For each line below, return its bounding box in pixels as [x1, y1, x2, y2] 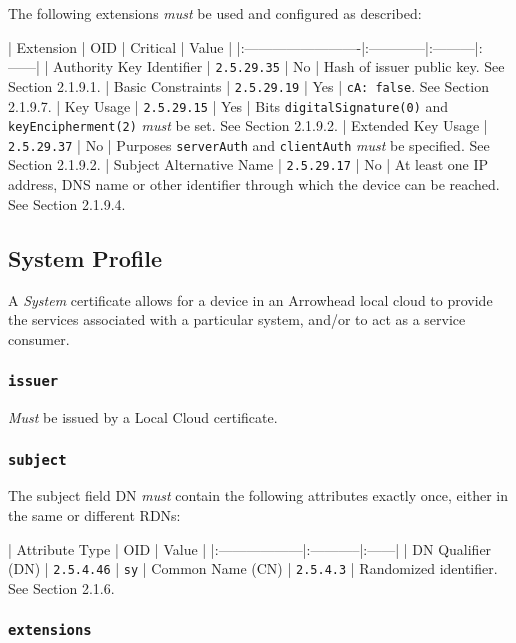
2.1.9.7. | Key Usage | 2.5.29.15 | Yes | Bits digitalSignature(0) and [8, 95, 449, 116]
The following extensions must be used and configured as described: [8, 3, 422, 23]
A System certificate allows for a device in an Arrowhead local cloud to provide [8, 289, 493, 310]
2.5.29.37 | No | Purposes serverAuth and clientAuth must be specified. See [8, 134, 490, 155]
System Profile [8, 242, 163, 273]
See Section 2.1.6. [8, 577, 115, 598]
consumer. [8, 328, 70, 349]
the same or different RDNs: [8, 505, 181, 526]
